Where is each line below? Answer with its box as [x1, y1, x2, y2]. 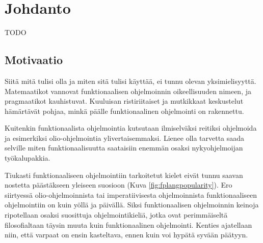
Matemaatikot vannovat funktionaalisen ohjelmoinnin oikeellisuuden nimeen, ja [5, 85, 251, 96]
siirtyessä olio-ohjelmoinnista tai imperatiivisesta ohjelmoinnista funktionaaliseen [5, 189, 257, 200]
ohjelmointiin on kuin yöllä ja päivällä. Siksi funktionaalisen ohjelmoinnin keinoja [5, 199, 259, 210]
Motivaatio [5, 52, 63, 68]
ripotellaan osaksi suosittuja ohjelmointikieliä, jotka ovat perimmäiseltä [5, 209, 228, 220]
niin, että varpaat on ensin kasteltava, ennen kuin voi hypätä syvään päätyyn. [5, 229, 248, 240]
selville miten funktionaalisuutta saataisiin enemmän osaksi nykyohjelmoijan [5, 142, 243, 153]
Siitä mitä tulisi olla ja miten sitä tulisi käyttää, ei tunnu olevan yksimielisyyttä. [5, 75, 256, 86]
